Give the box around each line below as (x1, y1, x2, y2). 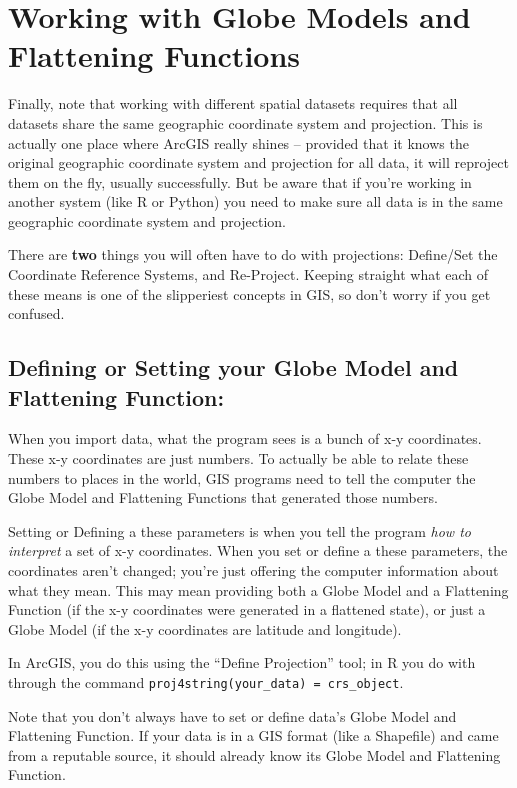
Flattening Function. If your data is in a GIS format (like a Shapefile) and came (8, 725, 499, 746)
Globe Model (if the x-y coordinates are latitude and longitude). (8, 618, 402, 639)
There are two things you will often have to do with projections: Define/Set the (8, 244, 498, 265)
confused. (8, 303, 65, 324)
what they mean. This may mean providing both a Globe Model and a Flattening (8, 579, 509, 600)
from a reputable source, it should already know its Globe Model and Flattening (8, 744, 501, 765)
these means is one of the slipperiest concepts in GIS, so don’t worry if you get (8, 283, 491, 304)
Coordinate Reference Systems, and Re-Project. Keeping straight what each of (8, 264, 489, 285)
